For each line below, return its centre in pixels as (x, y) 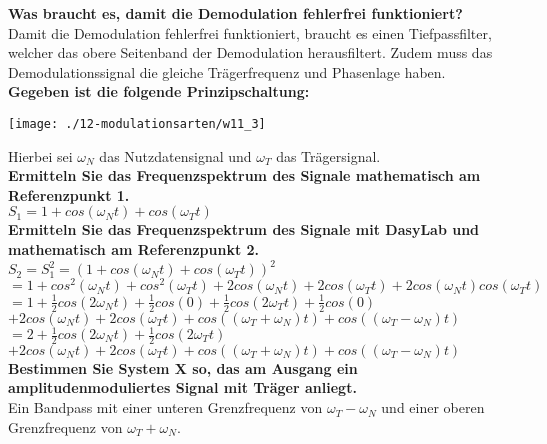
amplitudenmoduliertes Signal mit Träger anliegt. (182, 387)
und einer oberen (433, 407)
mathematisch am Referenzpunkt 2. (134, 249)
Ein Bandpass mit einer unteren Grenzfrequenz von (165, 407)
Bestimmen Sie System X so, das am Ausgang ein (183, 367)
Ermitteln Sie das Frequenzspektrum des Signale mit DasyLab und (244, 229)
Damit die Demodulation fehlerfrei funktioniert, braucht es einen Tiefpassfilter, (250, 32)
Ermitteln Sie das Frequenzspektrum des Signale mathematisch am (244, 175)
